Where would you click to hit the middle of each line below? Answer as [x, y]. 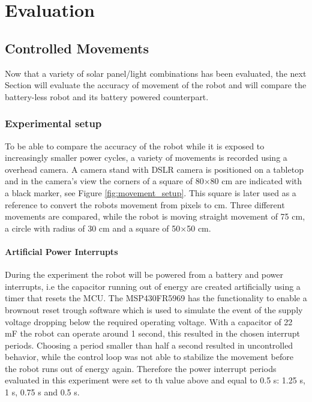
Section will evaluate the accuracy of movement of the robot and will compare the [156, 85]
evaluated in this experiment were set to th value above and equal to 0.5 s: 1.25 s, [155, 380]
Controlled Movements [77, 48]
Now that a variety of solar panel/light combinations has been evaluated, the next [156, 73]
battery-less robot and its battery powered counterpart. [107, 96]
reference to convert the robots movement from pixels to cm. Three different [145, 204]
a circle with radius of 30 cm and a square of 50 [93, 228]
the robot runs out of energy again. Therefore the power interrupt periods [141, 368]
